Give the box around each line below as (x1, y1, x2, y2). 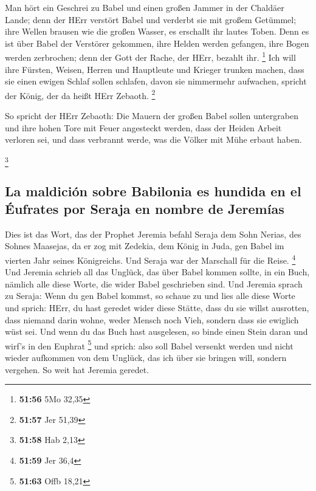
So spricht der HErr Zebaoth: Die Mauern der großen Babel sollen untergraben (5, 109, 298, 122)
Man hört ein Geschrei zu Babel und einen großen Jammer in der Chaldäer (5, 1, 284, 13)
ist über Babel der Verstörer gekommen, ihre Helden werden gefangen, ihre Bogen (5, 36, 309, 49)
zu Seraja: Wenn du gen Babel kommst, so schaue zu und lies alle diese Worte (5, 289, 295, 302)
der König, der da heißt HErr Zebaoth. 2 (5, 87, 156, 101)
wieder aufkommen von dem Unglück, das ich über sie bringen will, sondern (5, 351, 287, 364)
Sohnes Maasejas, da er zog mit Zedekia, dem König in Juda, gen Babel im (5, 239, 284, 252)
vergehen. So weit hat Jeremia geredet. (5, 363, 149, 376)
